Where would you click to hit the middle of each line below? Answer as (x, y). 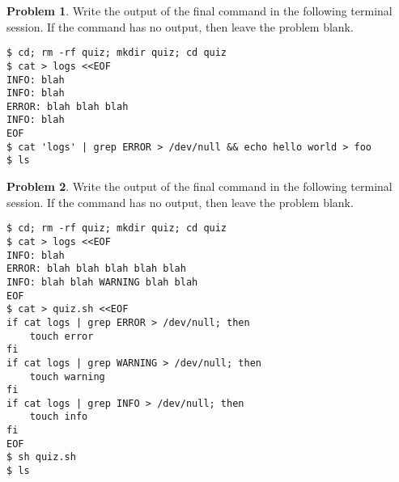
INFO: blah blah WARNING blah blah (102, 282)
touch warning (67, 376)
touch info (59, 417)
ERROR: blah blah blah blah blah (96, 269)
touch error (62, 336)
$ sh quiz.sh (41, 457)
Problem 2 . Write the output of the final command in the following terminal (199, 186)
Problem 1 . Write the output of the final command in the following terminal (199, 11)
